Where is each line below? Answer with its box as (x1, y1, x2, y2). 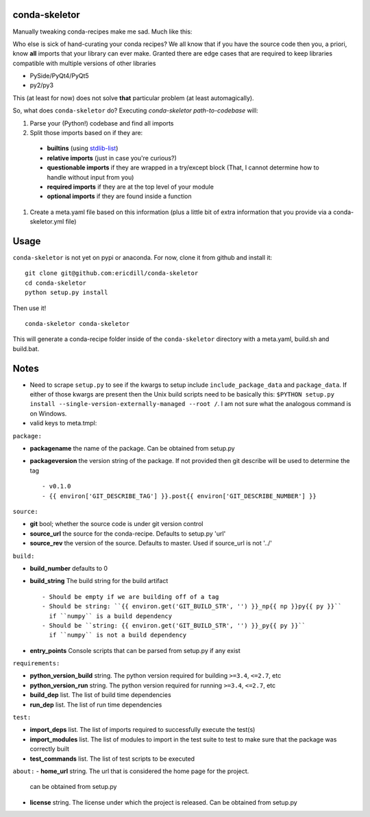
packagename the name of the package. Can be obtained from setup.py (29, 445, 236, 453)
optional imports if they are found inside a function (47, 192, 192, 200)
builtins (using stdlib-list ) (47, 144, 119, 152)
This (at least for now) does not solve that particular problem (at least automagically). (12, 93, 254, 102)
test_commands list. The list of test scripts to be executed (29, 755, 195, 763)
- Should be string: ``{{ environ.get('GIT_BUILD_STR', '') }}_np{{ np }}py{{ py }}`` (42, 602, 342, 611)
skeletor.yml (29, 217, 64, 226)
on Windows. (29, 409, 67, 418)
